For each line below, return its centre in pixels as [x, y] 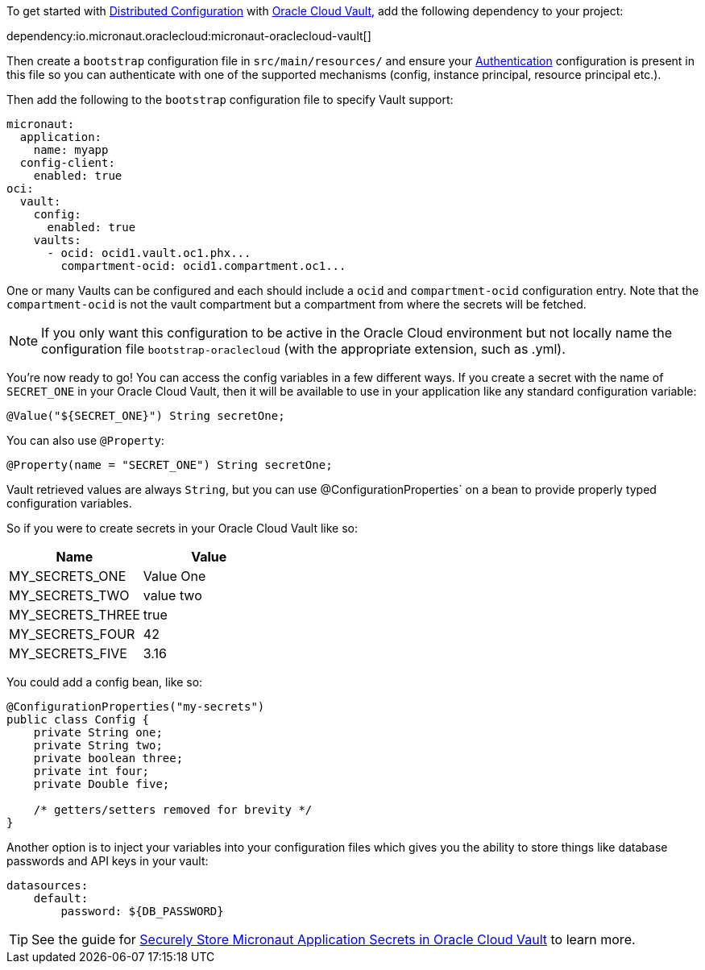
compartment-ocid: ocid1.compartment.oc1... [203, 266]
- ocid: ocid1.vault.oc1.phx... [149, 253]
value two [172, 595]
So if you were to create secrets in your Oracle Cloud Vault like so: [182, 528]
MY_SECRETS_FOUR [72, 634]
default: [61, 898]
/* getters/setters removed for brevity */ [173, 810]
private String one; [98, 732]
